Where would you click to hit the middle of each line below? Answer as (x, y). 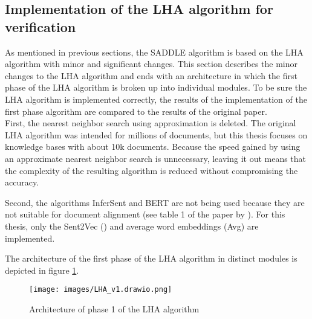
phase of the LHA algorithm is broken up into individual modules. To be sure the (156, 87)
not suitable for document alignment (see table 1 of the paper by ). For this (145, 214)
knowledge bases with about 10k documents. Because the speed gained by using (153, 147)
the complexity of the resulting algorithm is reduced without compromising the (151, 170)
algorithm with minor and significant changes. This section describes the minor (151, 64)
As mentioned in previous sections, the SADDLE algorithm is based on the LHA (154, 52)
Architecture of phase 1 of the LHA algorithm (114, 308)
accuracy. (22, 182)
